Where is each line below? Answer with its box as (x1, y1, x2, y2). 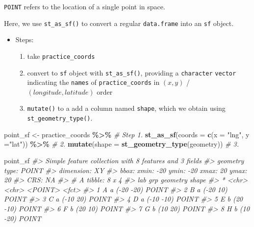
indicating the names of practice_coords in (27, 77, 160, 87)
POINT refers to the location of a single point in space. (4, 1, 165, 11)
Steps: (15, 34, 34, 45)
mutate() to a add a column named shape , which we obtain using (27, 103, 226, 113)
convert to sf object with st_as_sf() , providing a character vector (27, 67, 236, 77)
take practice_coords (27, 50, 95, 61)
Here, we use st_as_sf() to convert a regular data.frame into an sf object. (4, 18, 234, 28)
